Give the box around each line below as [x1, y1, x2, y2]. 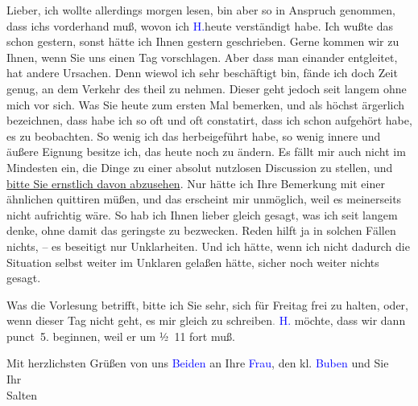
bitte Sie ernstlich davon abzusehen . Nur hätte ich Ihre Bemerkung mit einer [6, 174, 385, 191]
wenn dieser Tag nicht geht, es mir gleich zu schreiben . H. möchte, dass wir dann [6, 312, 406, 329]
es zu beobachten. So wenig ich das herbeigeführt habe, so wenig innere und [6, 127, 381, 144]
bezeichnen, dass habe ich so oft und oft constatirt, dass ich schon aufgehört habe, [6, 112, 412, 129]
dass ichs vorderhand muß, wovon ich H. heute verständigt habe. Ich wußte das [6, 17, 394, 34]
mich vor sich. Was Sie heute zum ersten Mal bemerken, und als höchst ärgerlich [6, 96, 405, 113]
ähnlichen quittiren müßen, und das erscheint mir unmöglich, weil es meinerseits [6, 191, 402, 207]
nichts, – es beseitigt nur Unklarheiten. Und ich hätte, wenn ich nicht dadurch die [6, 237, 410, 254]
